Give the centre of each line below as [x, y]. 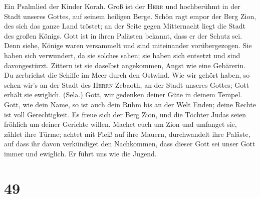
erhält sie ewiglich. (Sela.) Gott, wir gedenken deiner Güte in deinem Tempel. [123, 94]
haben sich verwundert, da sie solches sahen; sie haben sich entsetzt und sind [122, 55]
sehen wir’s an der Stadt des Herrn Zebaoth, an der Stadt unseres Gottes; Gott [127, 84]
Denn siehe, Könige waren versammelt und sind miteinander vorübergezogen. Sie [128, 45]
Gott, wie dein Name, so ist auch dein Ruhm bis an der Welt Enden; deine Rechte [130, 104]
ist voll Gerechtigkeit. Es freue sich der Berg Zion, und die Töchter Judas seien [125, 114]
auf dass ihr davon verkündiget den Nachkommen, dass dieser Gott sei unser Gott [130, 144]
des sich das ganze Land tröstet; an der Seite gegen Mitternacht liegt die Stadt [125, 26]
